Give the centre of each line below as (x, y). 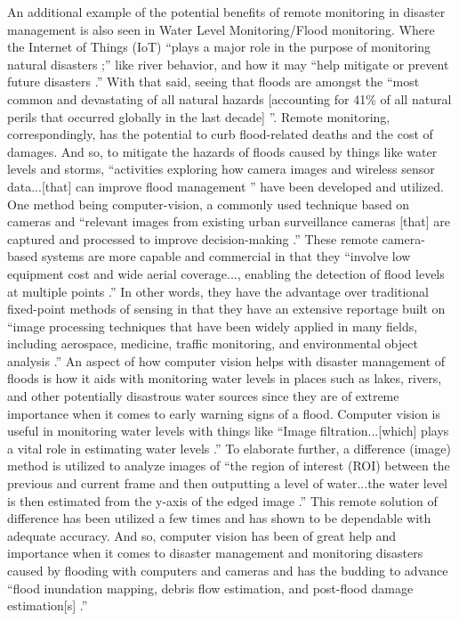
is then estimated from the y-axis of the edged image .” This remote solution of (222, 500)
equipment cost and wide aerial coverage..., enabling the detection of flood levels (226, 273)
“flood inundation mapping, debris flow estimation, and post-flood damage (210, 588)
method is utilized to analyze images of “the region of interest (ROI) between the (229, 466)
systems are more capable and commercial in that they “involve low (226, 256)
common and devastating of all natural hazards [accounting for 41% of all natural (229, 98)
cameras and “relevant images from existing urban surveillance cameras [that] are (229, 221)
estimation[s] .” (48, 605)
